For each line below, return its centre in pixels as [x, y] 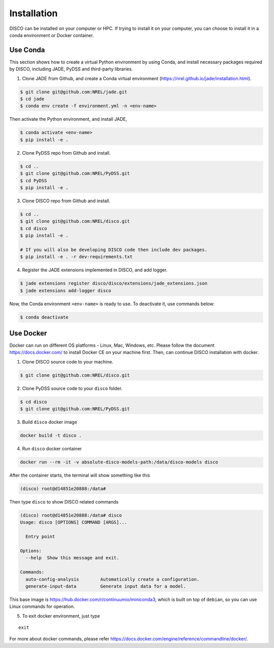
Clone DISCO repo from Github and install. [66, 201]
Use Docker [28, 333]
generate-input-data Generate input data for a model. [106, 586]
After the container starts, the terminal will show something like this [80, 475]
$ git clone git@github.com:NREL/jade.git [74, 92]
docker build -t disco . [51, 436]
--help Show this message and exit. [72, 558]
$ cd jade [32, 99]
